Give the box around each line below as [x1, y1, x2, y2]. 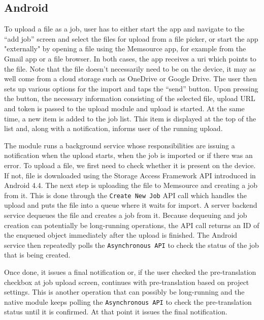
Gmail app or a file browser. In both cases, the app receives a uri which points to [4, 53, 256, 63]
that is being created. [4, 249, 71, 260]
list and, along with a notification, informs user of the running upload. [4, 123, 223, 134]
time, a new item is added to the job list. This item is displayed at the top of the [4, 113, 256, 123]
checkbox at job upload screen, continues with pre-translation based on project [4, 276, 249, 287]
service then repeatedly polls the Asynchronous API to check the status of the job [4, 239, 259, 250]
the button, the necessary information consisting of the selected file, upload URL [4, 93, 255, 104]
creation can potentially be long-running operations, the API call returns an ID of [4, 219, 259, 230]
